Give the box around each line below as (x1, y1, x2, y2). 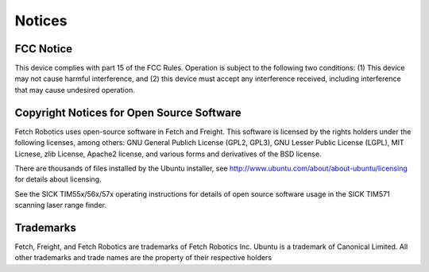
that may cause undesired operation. (14, 85, 135, 94)
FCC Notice (14, 42, 73, 56)
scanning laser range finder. (14, 201, 107, 210)
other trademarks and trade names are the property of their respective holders (14, 253, 272, 262)
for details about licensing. (14, 174, 102, 184)
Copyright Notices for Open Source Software (14, 105, 242, 119)
